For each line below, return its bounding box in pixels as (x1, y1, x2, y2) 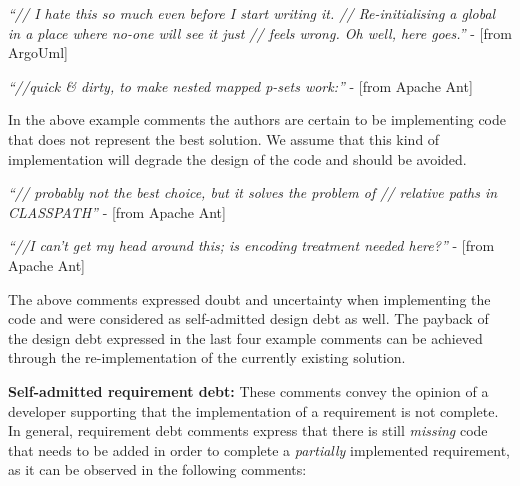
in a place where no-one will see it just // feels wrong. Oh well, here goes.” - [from (8, 22, 512, 43)
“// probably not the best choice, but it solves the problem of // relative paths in (8, 182, 498, 203)
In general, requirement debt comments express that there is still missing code (8, 420, 488, 441)
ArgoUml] (8, 42, 68, 63)
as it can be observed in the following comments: (8, 459, 307, 480)
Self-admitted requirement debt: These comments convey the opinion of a (8, 380, 489, 401)
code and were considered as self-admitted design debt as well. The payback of (8, 308, 489, 329)
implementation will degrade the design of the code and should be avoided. (8, 148, 467, 169)
